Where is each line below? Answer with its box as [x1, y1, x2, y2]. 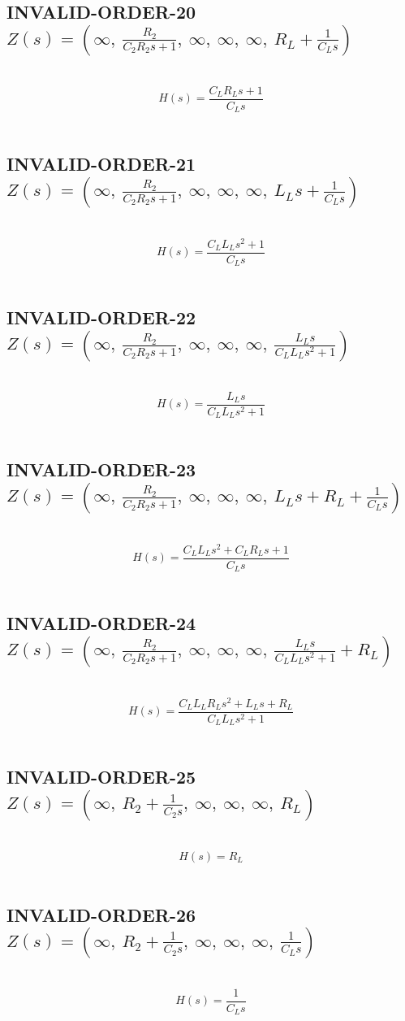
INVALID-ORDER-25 [6, 764, 196, 789]
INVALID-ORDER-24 [6, 610, 196, 636]
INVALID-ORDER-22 [6, 305, 196, 330]
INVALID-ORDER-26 [6, 902, 196, 927]
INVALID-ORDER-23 [6, 457, 196, 482]
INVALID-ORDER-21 [6, 151, 196, 176]
